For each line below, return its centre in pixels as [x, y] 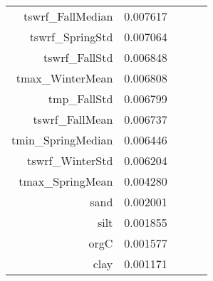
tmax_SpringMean [66, 181]
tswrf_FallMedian [68, 16]
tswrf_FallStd [78, 57]
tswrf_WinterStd [70, 160]
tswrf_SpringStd [71, 37]
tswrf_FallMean [73, 119]
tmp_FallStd [80, 99]
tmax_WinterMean [64, 78]
